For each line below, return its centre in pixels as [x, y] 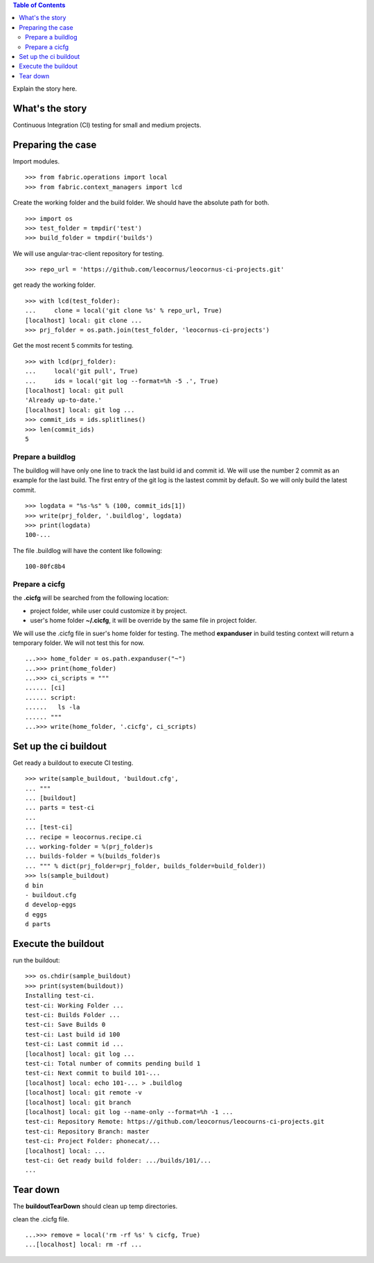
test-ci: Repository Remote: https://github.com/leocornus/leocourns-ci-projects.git [175, 1122]
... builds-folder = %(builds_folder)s [93, 856]
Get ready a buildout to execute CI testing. [73, 763]
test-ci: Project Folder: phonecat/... [93, 1141]
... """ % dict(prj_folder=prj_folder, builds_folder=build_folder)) [146, 866]
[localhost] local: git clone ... [83, 320]
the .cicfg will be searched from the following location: [91, 598]
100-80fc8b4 [45, 567]
